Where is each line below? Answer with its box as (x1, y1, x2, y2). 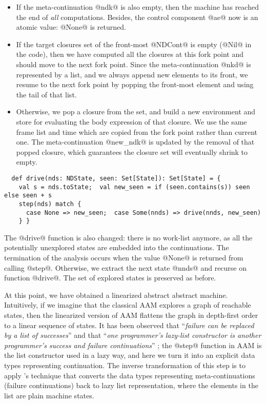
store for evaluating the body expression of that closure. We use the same (16, 116, 247, 127)
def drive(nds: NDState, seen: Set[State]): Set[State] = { (11, 174, 221, 182)
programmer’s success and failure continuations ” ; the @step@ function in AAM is (4, 339, 262, 350)
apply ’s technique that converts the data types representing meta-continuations (4, 370, 255, 380)
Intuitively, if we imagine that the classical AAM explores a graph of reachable (4, 299, 251, 310)
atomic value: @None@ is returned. (16, 22, 126, 32)
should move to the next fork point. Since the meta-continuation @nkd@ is (16, 58, 251, 69)
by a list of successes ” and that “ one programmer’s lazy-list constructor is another (4, 330, 261, 340)
